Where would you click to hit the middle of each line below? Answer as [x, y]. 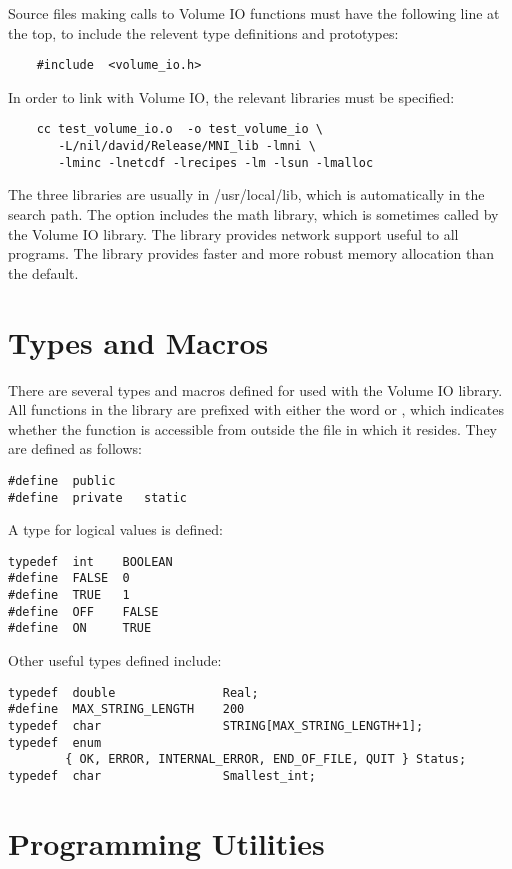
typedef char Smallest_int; [162, 775]
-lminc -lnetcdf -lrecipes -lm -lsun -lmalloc [216, 162]
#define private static [97, 497]
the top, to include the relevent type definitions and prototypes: [203, 32]
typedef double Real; [133, 692]
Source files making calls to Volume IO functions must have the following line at [254, 13]
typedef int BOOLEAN [90, 561]
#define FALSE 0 [69, 578]
